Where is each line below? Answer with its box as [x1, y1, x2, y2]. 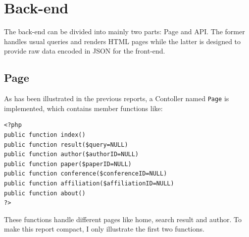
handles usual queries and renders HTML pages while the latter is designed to [4, 36, 241, 46]
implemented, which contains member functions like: [4, 103, 163, 113]
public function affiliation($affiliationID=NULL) [4, 179, 174, 187]
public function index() [4, 131, 86, 138]
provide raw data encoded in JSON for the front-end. [4, 46, 165, 56]
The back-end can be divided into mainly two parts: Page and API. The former [4, 26, 245, 37]
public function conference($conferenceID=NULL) [4, 170, 167, 178]
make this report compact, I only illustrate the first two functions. [4, 224, 204, 234]
